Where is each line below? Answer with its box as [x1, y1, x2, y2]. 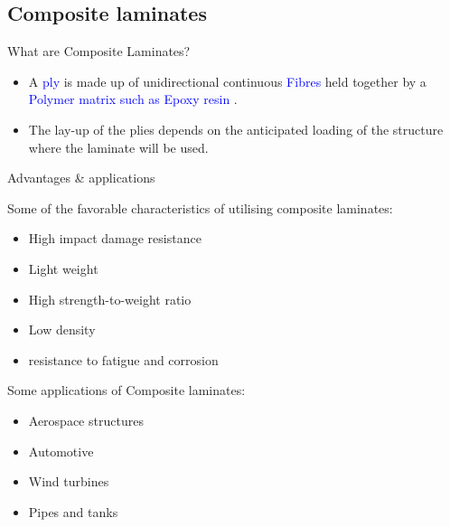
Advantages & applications [7, 168, 155, 187]
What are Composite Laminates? [7, 42, 191, 61]
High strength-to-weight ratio [28, 289, 192, 308]
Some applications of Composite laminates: [7, 381, 246, 400]
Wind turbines [28, 472, 109, 491]
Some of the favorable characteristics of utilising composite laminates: [7, 198, 393, 217]
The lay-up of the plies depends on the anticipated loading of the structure [28, 119, 444, 138]
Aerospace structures [28, 410, 144, 429]
